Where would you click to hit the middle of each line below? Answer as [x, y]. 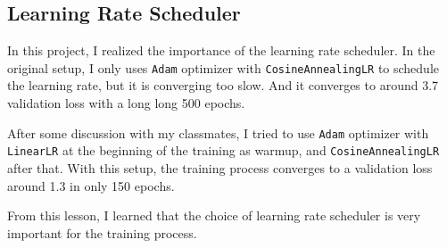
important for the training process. [102, 232]
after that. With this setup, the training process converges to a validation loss [220, 167]
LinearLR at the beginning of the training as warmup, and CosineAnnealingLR [223, 150]
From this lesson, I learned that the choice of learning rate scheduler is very [214, 215]
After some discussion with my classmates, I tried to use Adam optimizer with [218, 132]
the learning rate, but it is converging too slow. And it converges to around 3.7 [223, 85]
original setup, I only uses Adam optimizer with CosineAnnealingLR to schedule [223, 67]
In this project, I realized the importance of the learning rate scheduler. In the [221, 50]
